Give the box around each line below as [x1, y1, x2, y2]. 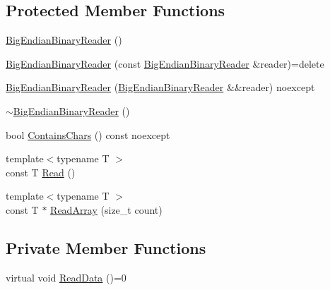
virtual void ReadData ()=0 [6, 270, 126, 284]
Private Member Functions [6, 236, 206, 258]
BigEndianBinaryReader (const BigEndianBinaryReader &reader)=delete [6, 56, 324, 71]
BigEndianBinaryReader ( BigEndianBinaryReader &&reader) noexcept [6, 80, 315, 95]
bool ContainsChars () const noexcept [6, 127, 170, 142]
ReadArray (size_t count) [50, 202, 163, 217]
